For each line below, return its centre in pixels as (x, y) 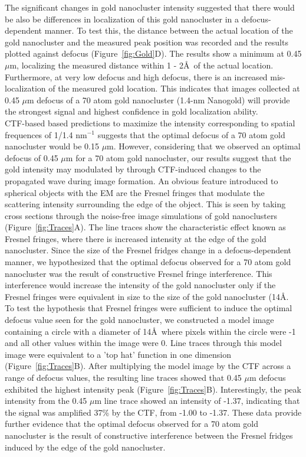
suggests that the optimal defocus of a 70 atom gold (191, 134)
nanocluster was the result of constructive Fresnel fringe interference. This (139, 273)
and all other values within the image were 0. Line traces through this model (143, 343)
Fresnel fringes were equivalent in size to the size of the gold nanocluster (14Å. (147, 296)
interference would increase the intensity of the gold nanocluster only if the (140, 285)
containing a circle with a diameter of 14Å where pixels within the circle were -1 (150, 331)
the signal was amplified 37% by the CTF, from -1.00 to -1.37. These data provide (153, 412)
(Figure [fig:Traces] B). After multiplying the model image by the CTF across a (148, 366)
